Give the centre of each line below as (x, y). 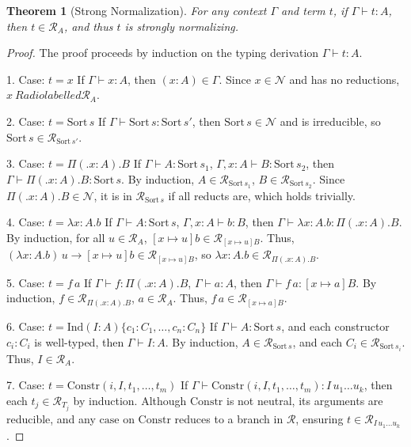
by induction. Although (130, 400)
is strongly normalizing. (182, 26)
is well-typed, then (79, 341)
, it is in (113, 195)
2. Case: (26, 121)
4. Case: (26, 222)
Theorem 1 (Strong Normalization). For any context (137, 10)
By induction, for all (56, 237)
